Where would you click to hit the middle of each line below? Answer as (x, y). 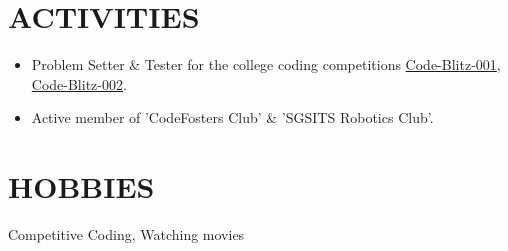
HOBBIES (81, 186)
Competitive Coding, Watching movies (126, 234)
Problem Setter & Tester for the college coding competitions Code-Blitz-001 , (266, 64)
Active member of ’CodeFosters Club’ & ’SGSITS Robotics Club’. (232, 117)
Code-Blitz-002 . (79, 83)
